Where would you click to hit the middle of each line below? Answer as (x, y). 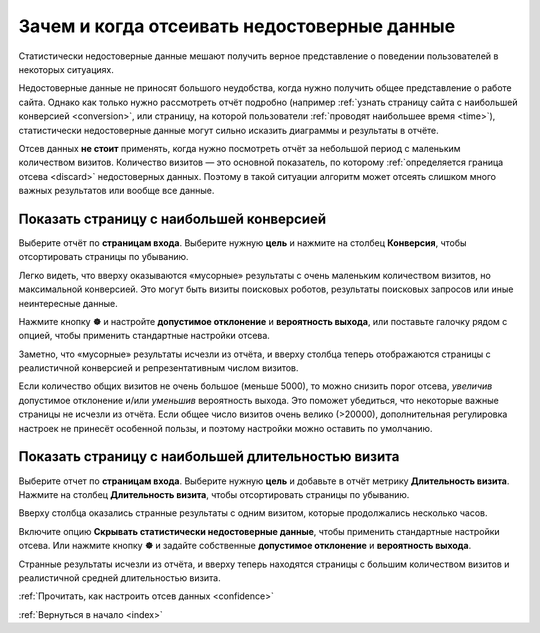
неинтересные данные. (68, 303)
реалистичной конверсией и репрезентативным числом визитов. (158, 368)
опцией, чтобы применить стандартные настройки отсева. (144, 336)
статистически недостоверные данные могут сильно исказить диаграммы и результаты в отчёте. (228, 130)
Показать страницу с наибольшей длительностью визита (209, 456)
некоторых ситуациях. (66, 69)
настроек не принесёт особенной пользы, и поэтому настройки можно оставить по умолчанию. (225, 428)
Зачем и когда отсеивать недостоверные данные (237, 26)
